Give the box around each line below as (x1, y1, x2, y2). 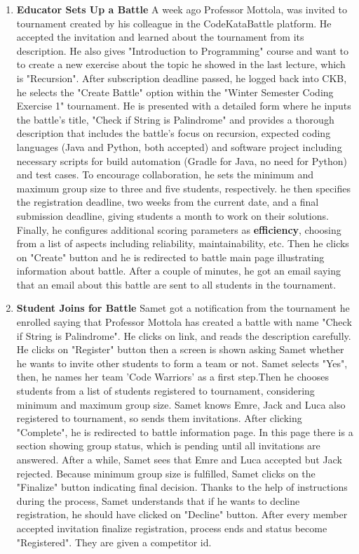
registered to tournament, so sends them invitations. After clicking (16, 411, 302, 426)
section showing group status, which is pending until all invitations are (16, 438, 320, 453)
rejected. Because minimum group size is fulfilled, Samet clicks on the (16, 466, 316, 480)
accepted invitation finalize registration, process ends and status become (16, 520, 327, 535)
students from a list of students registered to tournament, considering (16, 383, 315, 398)
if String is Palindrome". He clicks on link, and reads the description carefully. (16, 328, 351, 343)
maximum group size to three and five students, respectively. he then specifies (16, 180, 351, 195)
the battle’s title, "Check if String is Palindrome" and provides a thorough (16, 112, 334, 126)
